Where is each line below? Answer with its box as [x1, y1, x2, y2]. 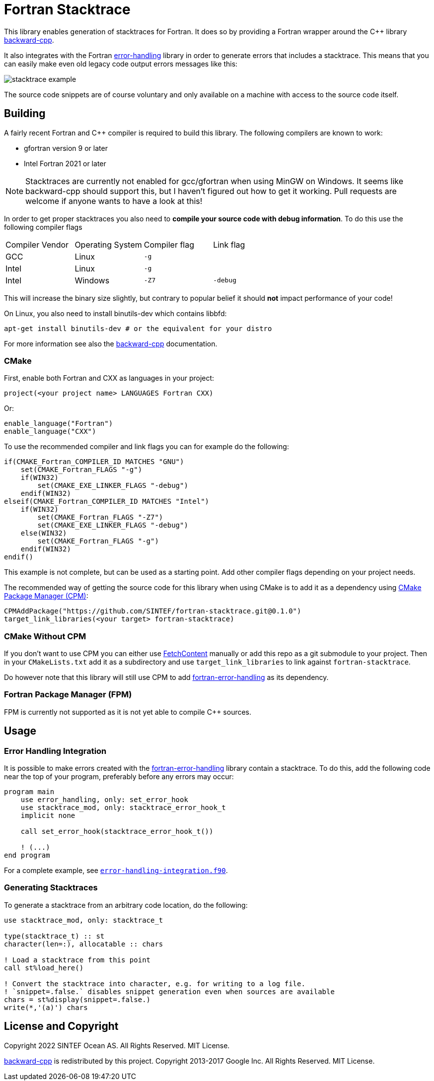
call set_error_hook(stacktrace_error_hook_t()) [20, 827, 214, 836]
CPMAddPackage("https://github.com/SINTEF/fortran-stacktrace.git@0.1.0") [4, 607, 301, 615]
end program [4, 851, 50, 860]
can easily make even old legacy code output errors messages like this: [4, 59, 238, 68]
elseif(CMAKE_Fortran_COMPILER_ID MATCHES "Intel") [4, 497, 210, 506]
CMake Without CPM [4, 631, 86, 641]
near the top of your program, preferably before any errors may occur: [4, 772, 234, 781]
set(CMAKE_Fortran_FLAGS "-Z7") [37, 513, 163, 522]
